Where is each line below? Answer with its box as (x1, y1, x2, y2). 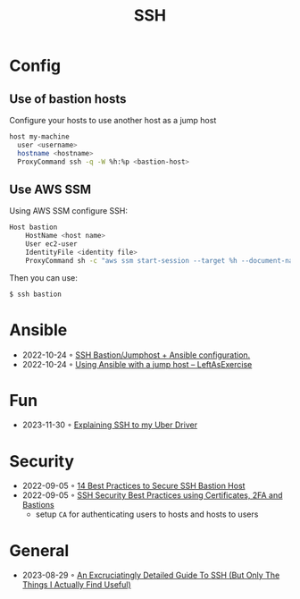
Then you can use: (9, 272, 78, 283)
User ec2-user (25, 240, 78, 249)
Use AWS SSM (9, 181, 92, 197)
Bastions (21, 500, 55, 510)
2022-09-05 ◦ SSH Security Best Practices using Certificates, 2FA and (21, 490, 283, 501)
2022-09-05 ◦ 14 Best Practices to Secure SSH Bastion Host (21, 480, 246, 492)
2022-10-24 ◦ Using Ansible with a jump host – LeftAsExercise (21, 359, 253, 369)
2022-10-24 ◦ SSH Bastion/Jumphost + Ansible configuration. (21, 350, 251, 360)
